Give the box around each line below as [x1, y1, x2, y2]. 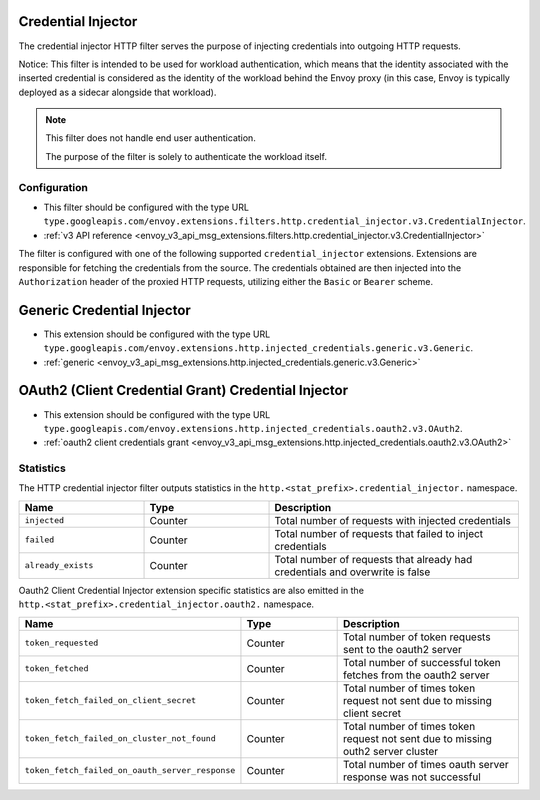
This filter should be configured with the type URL [43, 201, 250, 213]
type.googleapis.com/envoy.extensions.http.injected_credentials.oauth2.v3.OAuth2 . [43, 422, 463, 434]
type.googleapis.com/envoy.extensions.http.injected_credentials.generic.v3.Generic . [43, 342, 474, 354]
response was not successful [342, 770, 482, 784]
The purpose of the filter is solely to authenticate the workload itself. [45, 150, 327, 162]
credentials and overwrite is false [274, 565, 431, 579]
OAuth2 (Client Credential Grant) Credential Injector [18, 382, 349, 399]
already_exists [24, 560, 94, 571]
